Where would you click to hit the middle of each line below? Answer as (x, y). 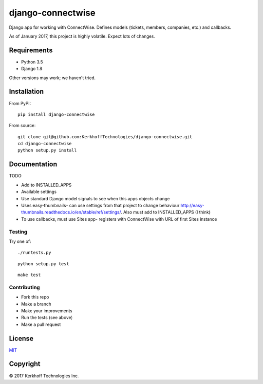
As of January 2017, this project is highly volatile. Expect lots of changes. (82, 36)
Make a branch (36, 304)
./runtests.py (34, 253)
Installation (26, 92)
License (21, 338)
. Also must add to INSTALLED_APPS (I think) (166, 212)
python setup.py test (43, 264)
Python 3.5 (32, 62)
